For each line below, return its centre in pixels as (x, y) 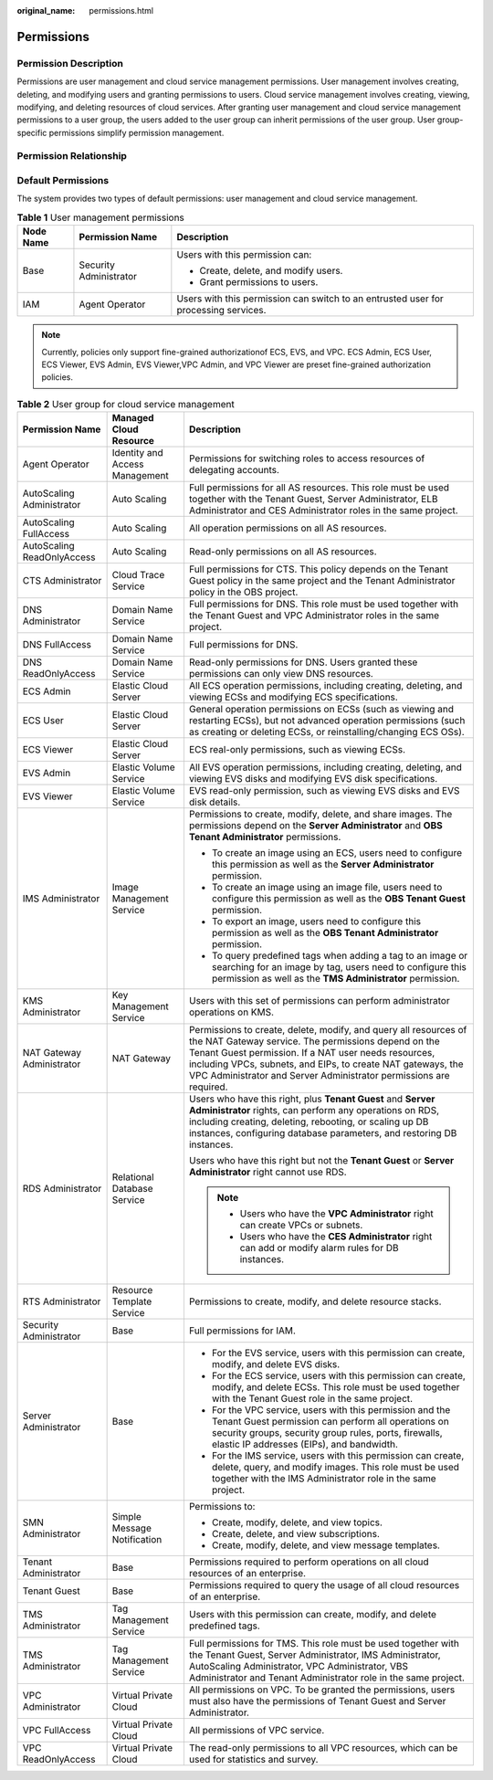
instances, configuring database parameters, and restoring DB (323, 1133)
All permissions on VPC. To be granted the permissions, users (322, 1690)
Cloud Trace (138, 575)
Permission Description (70, 63)
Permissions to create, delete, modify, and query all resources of (328, 1030)
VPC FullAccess (57, 1731)
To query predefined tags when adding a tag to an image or (340, 956)
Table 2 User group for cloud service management (126, 404)
